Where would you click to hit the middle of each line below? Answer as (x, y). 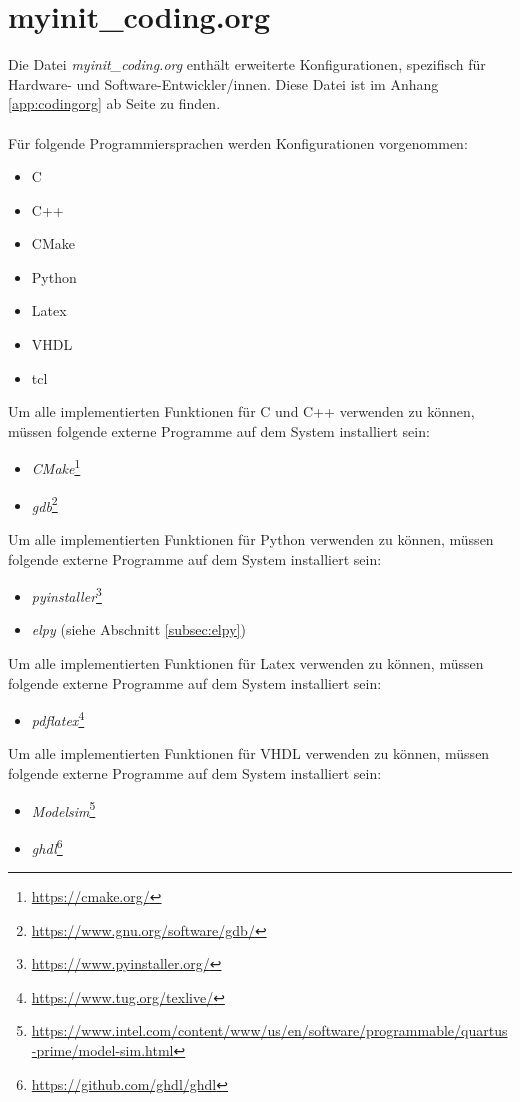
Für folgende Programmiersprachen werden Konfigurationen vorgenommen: (238, 142)
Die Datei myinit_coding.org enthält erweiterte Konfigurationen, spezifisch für (247, 64)
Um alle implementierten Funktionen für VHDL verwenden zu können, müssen (249, 753)
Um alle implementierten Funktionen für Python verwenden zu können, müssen (251, 538)
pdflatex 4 (58, 718)
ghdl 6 (47, 846)
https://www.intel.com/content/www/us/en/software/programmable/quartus (269, 1030)
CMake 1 (56, 467)
